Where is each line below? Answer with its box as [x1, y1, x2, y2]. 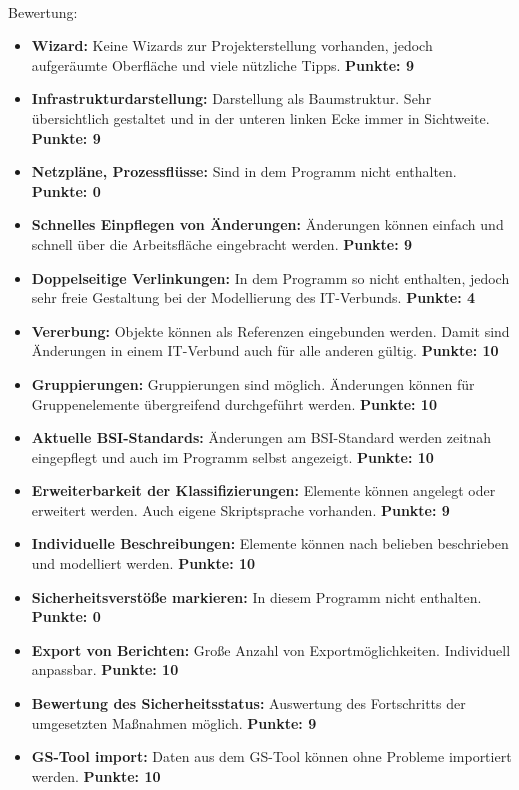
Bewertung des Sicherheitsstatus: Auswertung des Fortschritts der [31, 693, 466, 714]
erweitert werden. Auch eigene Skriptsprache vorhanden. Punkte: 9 [31, 499, 450, 520]
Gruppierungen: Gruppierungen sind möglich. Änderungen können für [31, 373, 475, 394]
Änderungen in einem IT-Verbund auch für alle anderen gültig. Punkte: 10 [31, 340, 499, 361]
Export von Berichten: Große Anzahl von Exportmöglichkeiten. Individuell [31, 639, 511, 660]
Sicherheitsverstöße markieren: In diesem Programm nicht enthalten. [31, 586, 482, 607]
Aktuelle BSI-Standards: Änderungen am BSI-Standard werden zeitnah [31, 427, 492, 448]
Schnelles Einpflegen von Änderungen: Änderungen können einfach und [31, 214, 504, 235]
